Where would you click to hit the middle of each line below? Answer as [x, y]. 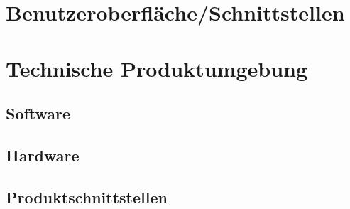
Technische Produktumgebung [157, 68]
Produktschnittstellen [87, 197]
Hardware [43, 155]
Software [38, 113]
